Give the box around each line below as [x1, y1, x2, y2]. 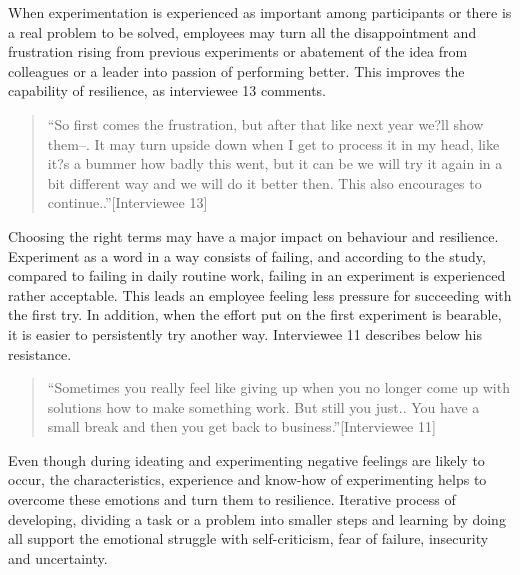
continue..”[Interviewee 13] [47, 192, 208, 213]
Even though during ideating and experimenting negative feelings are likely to [8, 449, 485, 470]
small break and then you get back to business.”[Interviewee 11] [47, 416, 436, 437]
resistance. [8, 343, 72, 364]
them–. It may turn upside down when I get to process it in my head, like [47, 133, 500, 154]
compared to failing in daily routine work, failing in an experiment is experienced [8, 265, 506, 286]
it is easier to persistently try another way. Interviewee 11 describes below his [8, 323, 482, 344]
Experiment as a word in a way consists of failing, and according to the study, [8, 245, 486, 266]
